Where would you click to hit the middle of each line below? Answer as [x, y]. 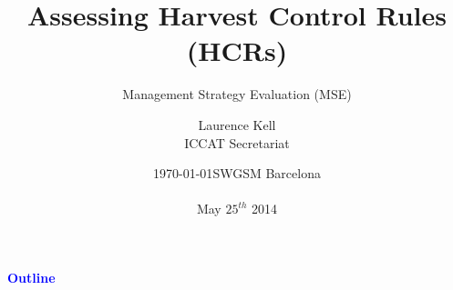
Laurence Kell [237, 124]
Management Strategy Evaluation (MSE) [237, 94]
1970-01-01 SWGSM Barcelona [237, 173]
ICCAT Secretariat [237, 142]
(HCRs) [237, 50]
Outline [31, 277]
